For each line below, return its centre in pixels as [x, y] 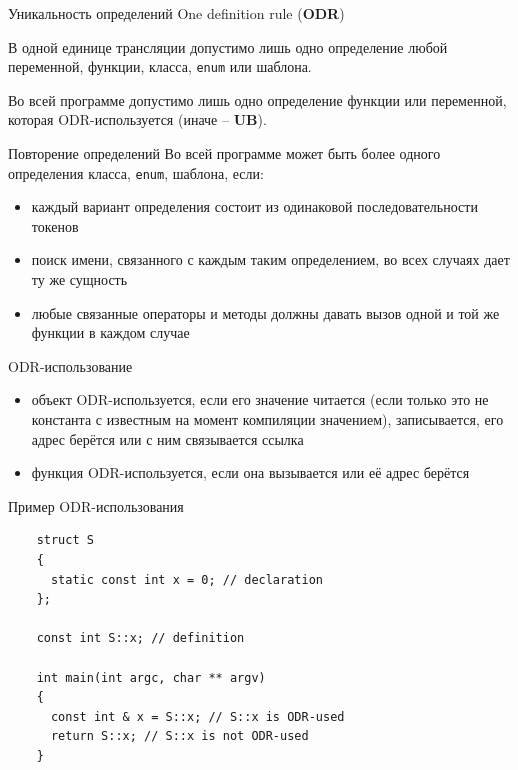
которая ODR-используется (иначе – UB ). [137, 119]
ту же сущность [79, 279]
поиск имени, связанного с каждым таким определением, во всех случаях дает [270, 259]
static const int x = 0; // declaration [186, 579]
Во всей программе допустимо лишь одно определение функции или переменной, [257, 99]
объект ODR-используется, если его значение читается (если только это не [260, 399]
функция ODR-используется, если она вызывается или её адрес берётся [250, 472]
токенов [55, 225]
